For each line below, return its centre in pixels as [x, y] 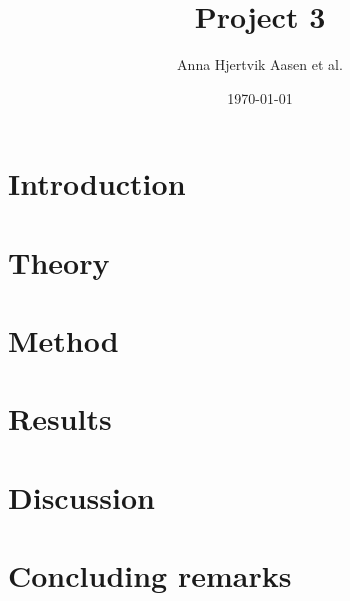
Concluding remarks [150, 575]
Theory [59, 261]
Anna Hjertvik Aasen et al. [260, 64]
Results [60, 418]
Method [63, 340]
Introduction [97, 183]
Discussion [81, 496]
